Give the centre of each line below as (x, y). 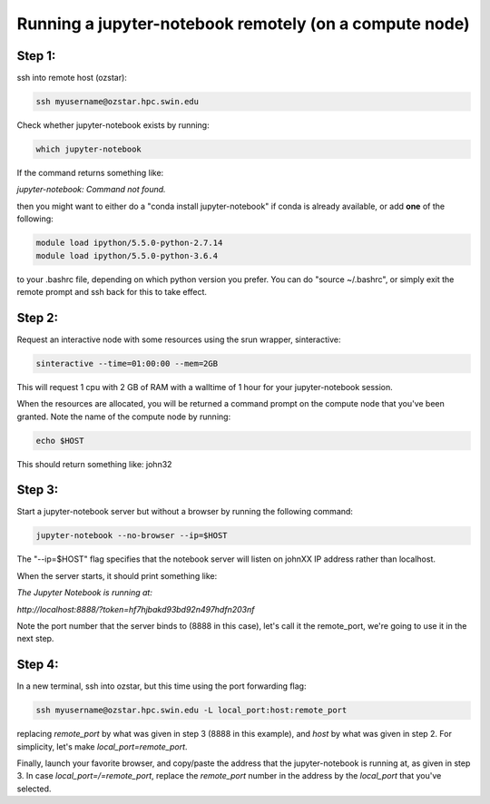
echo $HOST (60, 441)
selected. (34, 789)
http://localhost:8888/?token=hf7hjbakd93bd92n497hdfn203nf (136, 609)
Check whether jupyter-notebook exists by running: (113, 125)
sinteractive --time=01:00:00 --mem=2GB (127, 363)
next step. (35, 639)
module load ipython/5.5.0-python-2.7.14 (129, 243)
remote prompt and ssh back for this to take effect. (112, 291)
